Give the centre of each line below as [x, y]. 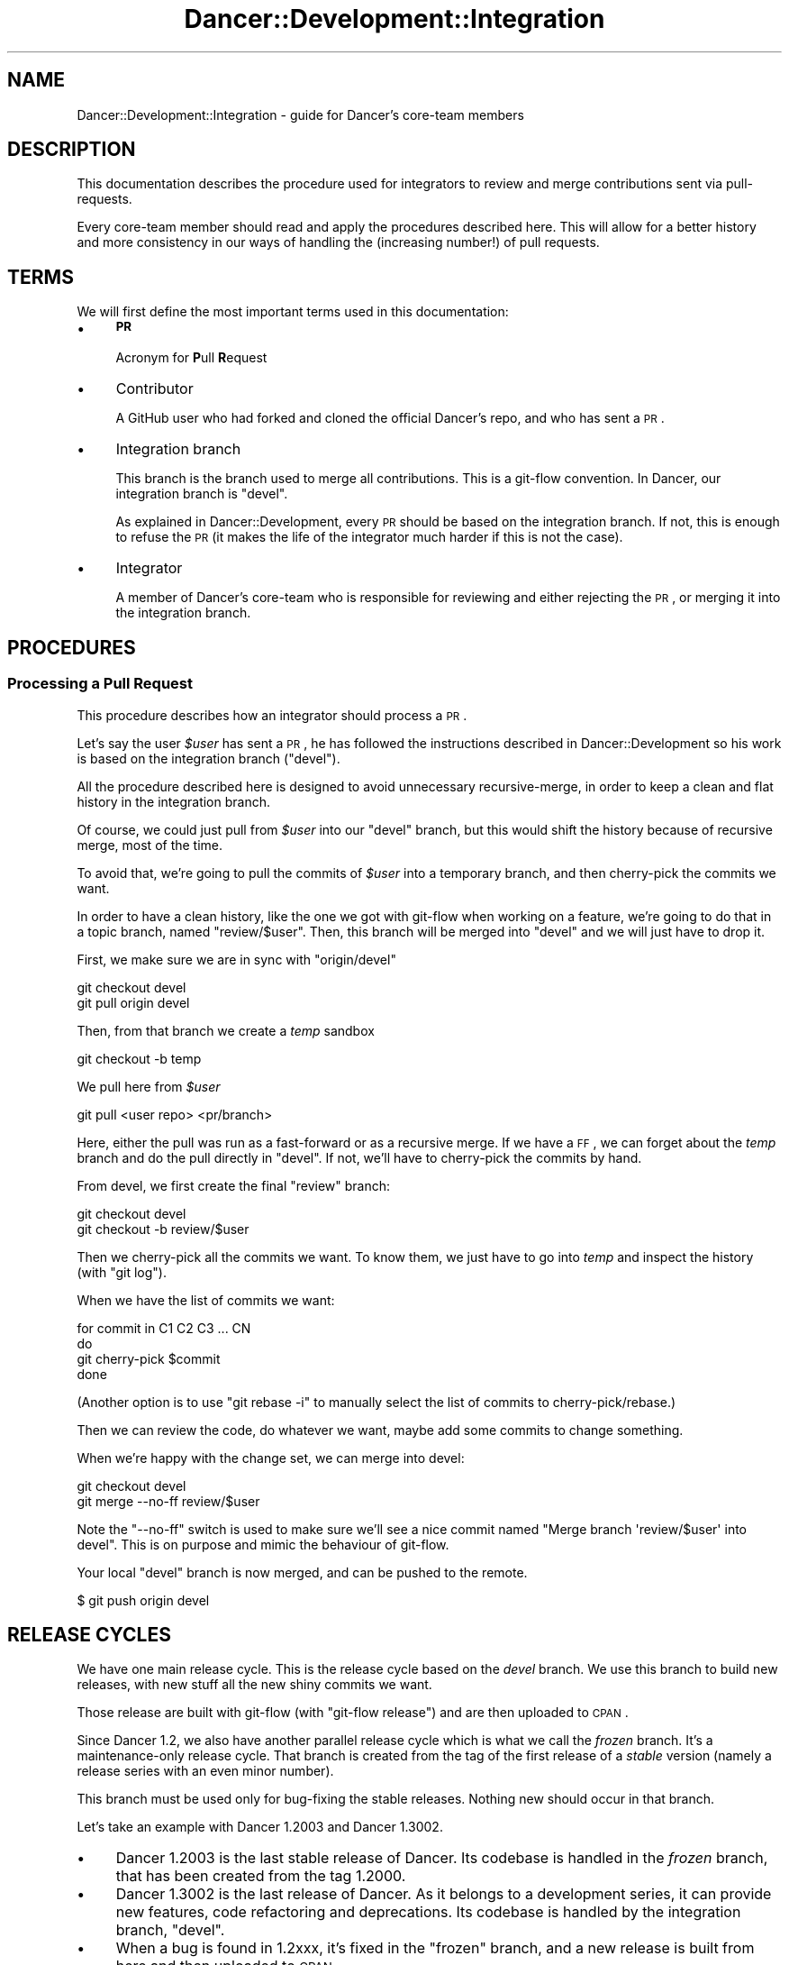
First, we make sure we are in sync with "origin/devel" [236, 959]
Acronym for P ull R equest [191, 358]
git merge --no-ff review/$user [168, 1501]
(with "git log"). [122, 1272]
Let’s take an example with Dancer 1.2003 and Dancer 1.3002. [260, 1827]
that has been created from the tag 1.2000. [261, 1876]
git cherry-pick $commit [149, 1358]
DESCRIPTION [72, 150]
